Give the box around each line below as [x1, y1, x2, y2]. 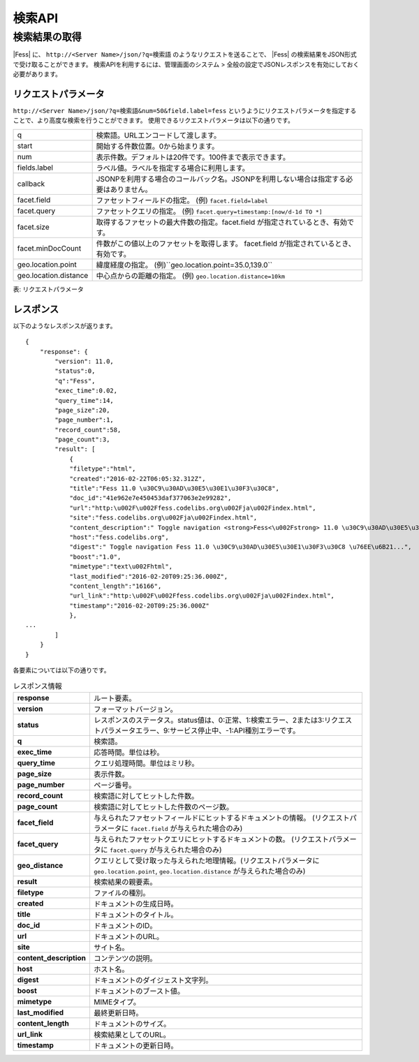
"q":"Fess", [54, 377, 96, 385]
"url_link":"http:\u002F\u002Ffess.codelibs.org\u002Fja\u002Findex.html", [69, 592, 335, 600]
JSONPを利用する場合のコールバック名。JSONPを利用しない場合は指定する [96, 174, 346, 184]
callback [17, 179, 45, 189]
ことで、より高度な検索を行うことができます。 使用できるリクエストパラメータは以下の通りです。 [13, 116, 295, 125]
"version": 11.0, [54, 357, 115, 365]
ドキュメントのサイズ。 [94, 1019, 171, 1028]
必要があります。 [13, 70, 62, 78]
